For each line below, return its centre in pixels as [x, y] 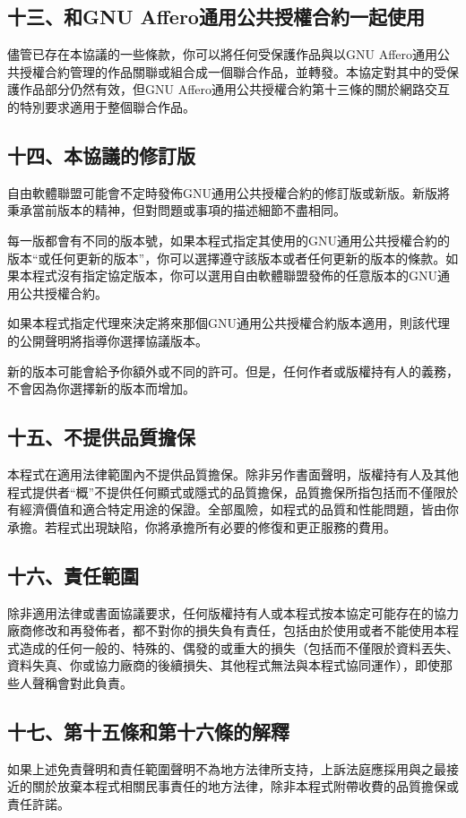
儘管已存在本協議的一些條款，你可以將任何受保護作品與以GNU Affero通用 [223, 54]
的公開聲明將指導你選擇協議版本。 [108, 340]
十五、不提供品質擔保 [101, 437]
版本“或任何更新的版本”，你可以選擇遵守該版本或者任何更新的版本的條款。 [227, 258]
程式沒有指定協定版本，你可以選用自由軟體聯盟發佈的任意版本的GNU [234, 276]
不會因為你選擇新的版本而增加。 [101, 388]
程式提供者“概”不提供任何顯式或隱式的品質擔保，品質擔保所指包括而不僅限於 [233, 491]
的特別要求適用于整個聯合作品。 [101, 106]
